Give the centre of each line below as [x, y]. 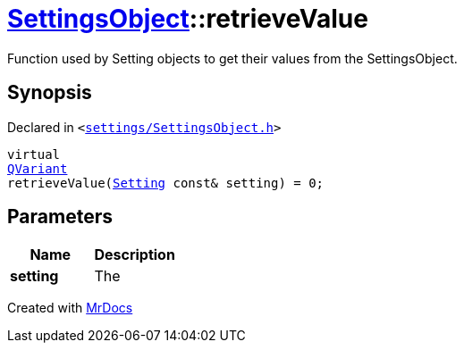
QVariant [38, 168]
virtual [34, 154]
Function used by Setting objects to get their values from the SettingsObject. [232, 58]
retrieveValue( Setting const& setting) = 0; [166, 183]
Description [135, 255]
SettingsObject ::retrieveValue [188, 19]
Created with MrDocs [70, 308]
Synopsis [50, 93]
